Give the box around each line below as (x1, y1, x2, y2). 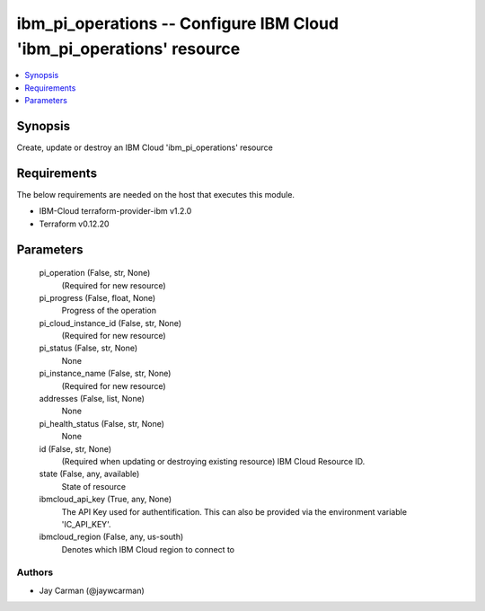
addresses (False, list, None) (39, 394, 145, 404)
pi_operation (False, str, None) (39, 268, 151, 279)
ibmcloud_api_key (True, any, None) (39, 494, 172, 505)
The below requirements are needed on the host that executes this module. (16, 189, 295, 199)
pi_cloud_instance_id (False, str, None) (39, 317, 182, 328)
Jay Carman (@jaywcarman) (39, 585, 145, 596)
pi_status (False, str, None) (39, 342, 138, 354)
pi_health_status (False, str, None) (39, 418, 165, 429)
